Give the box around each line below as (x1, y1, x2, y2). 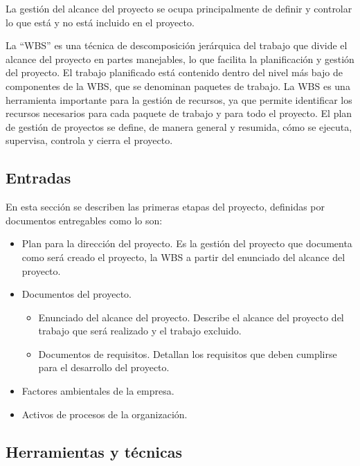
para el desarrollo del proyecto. (38, 360, 170, 375)
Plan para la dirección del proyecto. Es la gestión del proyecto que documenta (21, 236, 352, 251)
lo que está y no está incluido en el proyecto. (6, 15, 195, 29)
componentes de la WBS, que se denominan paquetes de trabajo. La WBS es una (6, 78, 350, 93)
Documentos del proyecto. (21, 287, 132, 301)
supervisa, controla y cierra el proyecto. (6, 133, 173, 147)
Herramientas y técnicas (6, 440, 183, 462)
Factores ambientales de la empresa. (21, 384, 174, 398)
